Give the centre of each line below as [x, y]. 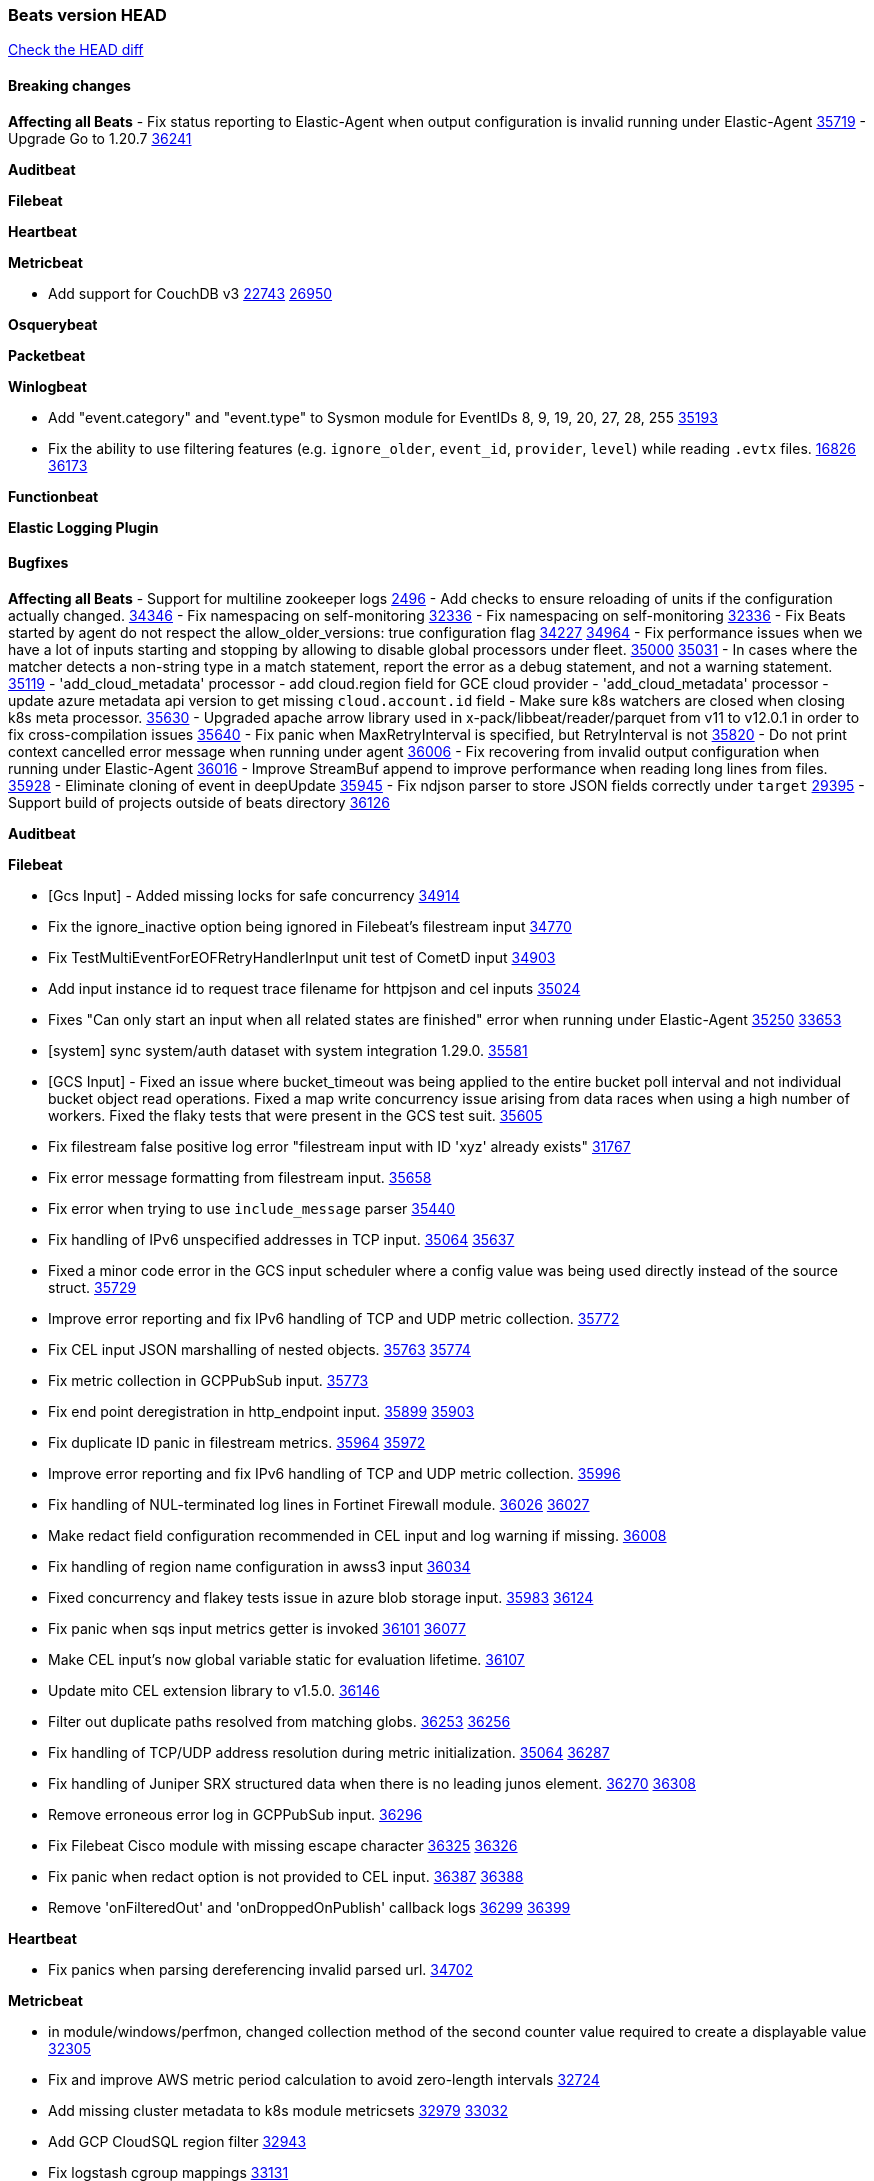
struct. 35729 [92, 1287]
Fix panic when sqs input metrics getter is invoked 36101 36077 [257, 1628]
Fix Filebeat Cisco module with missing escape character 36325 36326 [283, 1845]
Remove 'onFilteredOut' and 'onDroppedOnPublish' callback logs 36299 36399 [309, 1907]
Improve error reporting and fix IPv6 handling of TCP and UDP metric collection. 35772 [334, 1318]
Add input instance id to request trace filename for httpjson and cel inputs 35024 [314, 988]
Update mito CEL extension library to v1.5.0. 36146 [214, 1690]
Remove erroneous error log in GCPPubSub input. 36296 [235, 1814]
